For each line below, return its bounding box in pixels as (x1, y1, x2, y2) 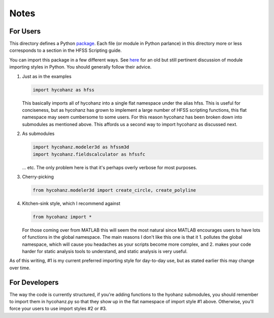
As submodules (22, 131, 55, 137)
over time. (9, 265, 30, 271)
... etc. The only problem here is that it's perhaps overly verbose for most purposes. (22, 164, 197, 170)
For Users (9, 27, 41, 36)
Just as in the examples (22, 73, 72, 79)
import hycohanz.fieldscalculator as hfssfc (32, 151, 146, 157)
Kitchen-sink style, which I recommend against (22, 200, 121, 206)
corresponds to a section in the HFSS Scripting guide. (9, 47, 122, 53)
